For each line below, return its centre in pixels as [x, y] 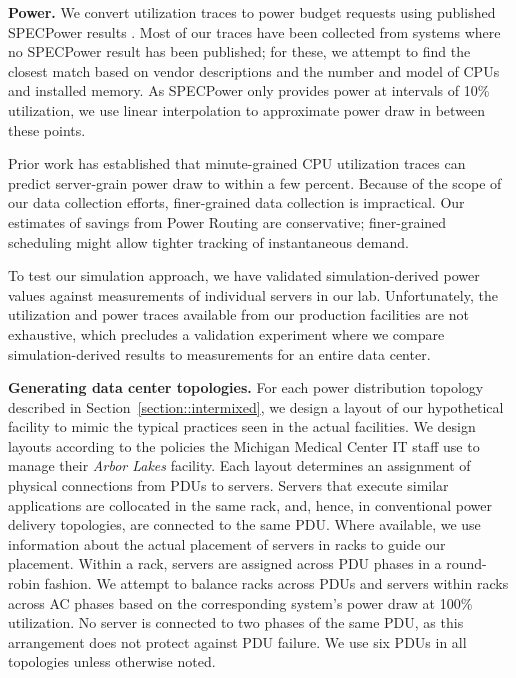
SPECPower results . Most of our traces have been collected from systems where [254, 31]
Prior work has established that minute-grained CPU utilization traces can [237, 163]
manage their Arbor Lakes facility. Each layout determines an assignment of [239, 465]
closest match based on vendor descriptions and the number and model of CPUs [254, 70]
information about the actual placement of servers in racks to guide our [227, 543]
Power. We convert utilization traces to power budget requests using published [252, 12]
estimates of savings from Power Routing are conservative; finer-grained [227, 221]
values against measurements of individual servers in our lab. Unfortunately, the [253, 294]
